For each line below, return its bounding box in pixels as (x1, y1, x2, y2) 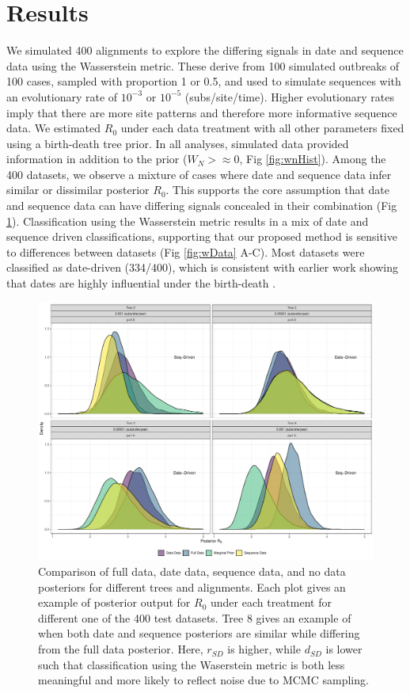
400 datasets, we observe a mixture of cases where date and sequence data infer (6, 166, 392, 182)
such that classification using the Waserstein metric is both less (38, 656, 345, 672)
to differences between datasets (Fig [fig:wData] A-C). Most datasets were (6, 243, 365, 260)
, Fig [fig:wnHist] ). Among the (239, 150, 386, 167)
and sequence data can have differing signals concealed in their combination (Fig (6, 197, 397, 214)
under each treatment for (210, 594, 332, 611)
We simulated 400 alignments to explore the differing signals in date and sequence (6, 42, 404, 59)
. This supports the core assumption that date (165, 181, 389, 198)
